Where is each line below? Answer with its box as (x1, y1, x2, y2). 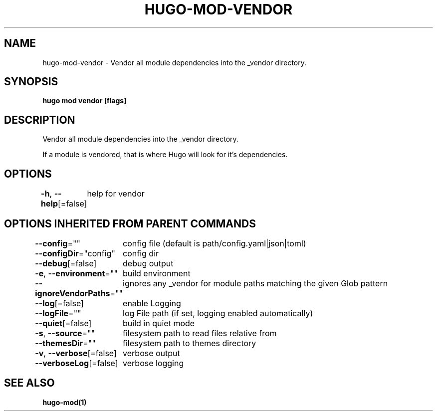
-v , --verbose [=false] (35, 348, 117, 358)
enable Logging (123, 298, 181, 308)
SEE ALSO (4, 377, 55, 390)
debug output (123, 258, 174, 268)
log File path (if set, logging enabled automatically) (123, 308, 313, 318)
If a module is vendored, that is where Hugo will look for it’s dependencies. (42, 150, 288, 159)
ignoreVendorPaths (35, 288, 110, 298)
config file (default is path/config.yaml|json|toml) (123, 238, 306, 248)
